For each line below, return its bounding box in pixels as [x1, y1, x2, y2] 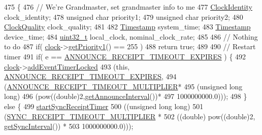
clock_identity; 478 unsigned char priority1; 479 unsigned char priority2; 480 [4, 11, 243, 22]
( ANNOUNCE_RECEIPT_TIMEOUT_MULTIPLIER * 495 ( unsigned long [4, 81, 243, 91]
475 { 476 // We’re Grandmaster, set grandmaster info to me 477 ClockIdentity [4, 2, 252, 12]
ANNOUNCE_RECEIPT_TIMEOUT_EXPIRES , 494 [4, 71, 177, 82]
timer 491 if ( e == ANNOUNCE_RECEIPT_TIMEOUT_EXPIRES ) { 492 [4, 51, 246, 61]
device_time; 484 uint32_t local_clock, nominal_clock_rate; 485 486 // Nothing [4, 31, 258, 42]
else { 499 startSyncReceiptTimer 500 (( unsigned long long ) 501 [4, 100, 204, 111]
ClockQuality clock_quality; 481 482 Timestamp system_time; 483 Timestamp [4, 21, 251, 32]
